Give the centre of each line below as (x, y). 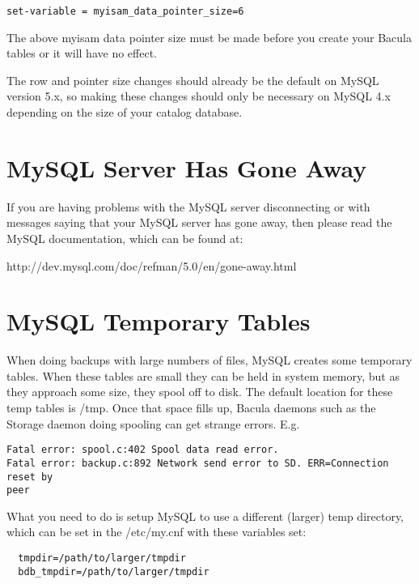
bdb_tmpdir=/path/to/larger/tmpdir (114, 571)
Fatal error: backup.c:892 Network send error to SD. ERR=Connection (198, 463)
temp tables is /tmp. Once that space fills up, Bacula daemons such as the (191, 408)
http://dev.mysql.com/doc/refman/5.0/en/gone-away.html (152, 265)
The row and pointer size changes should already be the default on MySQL (193, 80)
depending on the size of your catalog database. (125, 112)
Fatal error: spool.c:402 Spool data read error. (143, 450)
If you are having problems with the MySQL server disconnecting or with (188, 206)
